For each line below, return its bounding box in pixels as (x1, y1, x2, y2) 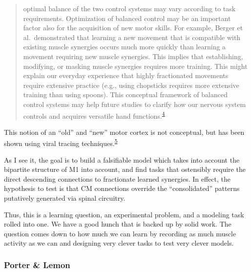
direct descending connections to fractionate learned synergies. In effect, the (4, 173, 230, 184)
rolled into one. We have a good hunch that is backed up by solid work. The (4, 219, 231, 229)
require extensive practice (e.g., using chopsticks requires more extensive (23, 80, 239, 90)
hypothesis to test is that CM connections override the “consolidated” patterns (4, 183, 240, 193)
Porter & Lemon (4, 258, 70, 271)
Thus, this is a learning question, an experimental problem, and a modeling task (4, 209, 244, 219)
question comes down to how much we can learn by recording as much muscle (4, 228, 236, 238)
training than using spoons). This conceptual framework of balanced (23, 89, 228, 100)
